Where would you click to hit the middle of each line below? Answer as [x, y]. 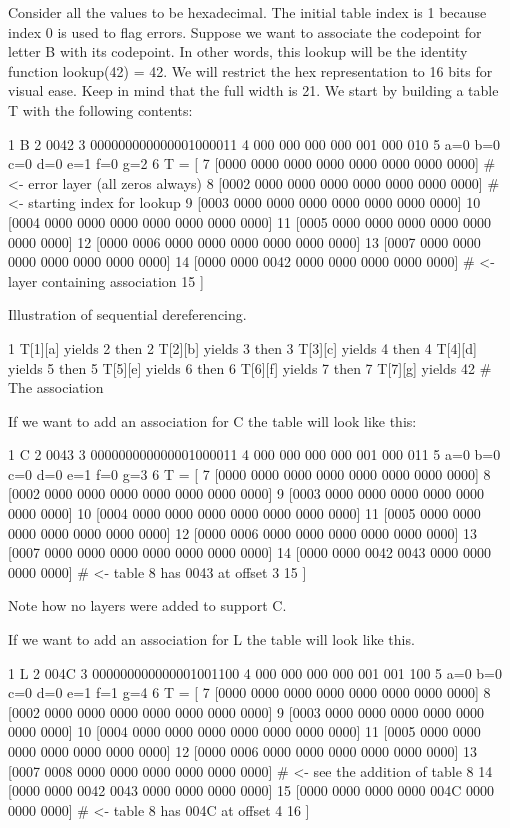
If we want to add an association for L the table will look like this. [211, 639]
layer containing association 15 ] [106, 280]
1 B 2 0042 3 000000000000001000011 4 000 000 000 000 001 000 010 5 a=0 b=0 [254, 143]
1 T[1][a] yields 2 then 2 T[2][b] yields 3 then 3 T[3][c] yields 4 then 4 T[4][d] [242, 347]
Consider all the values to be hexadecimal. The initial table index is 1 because [247, 12]
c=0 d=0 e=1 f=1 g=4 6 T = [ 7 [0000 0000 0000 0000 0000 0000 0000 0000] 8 [249, 692]
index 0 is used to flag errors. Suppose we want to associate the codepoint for [245, 31]
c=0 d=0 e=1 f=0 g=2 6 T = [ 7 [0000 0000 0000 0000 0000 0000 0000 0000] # [252, 163]
